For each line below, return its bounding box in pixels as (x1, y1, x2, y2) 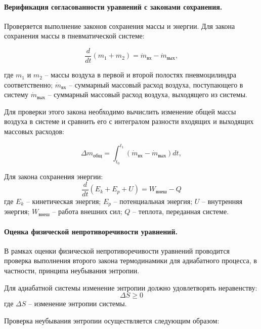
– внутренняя (202, 195, 243, 206)
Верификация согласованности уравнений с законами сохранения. (4, 1, 223, 12)
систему (4, 89, 29, 100)
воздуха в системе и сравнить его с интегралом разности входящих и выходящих (4, 116, 254, 127)
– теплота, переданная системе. (133, 206, 229, 217)
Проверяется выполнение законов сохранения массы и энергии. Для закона (4, 20, 235, 31)
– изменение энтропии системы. (28, 298, 127, 309)
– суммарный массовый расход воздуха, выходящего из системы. (48, 89, 247, 100)
